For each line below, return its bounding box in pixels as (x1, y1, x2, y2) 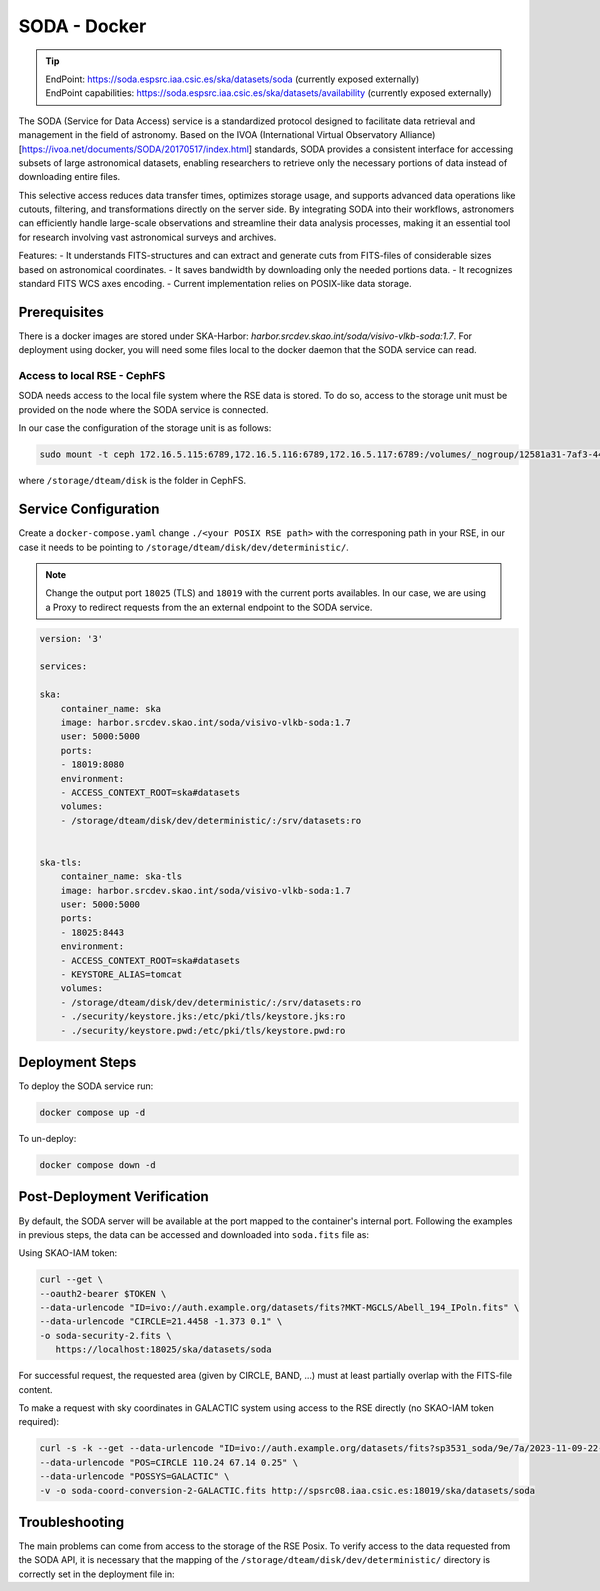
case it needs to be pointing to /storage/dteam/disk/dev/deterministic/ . (18, 541, 349, 553)
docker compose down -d (39, 1160, 157, 1171)
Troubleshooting (18, 1513, 125, 1530)
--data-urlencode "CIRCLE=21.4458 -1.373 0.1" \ (39, 1316, 283, 1327)
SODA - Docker (18, 15, 147, 37)
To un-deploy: (18, 1133, 77, 1145)
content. (18, 1383, 54, 1395)
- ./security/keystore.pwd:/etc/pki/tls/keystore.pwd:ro (60, 1025, 346, 1036)
